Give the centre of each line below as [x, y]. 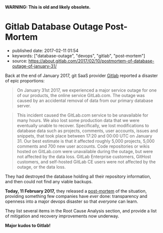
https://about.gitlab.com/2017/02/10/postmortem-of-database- [91, 61]
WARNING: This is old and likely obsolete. [48, 7]
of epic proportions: [25, 80]
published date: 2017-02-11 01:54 [45, 50]
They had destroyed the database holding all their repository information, [78, 176]
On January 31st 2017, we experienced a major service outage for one [87, 90]
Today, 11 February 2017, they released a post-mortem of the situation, [76, 191]
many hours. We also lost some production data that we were [78, 120]
